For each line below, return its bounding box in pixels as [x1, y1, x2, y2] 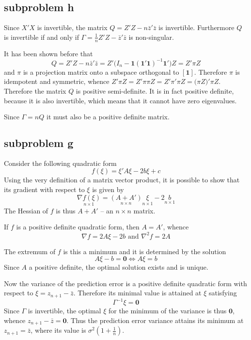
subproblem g [4, 135, 74, 150]
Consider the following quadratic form [4, 158, 117, 168]
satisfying [209, 288, 237, 298]
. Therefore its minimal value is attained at [73, 288, 202, 298]
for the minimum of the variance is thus [108, 306, 227, 316]
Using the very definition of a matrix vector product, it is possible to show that [4, 175, 240, 185]
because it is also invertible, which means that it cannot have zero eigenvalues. [4, 95, 237, 105]
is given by [92, 184, 124, 194]
